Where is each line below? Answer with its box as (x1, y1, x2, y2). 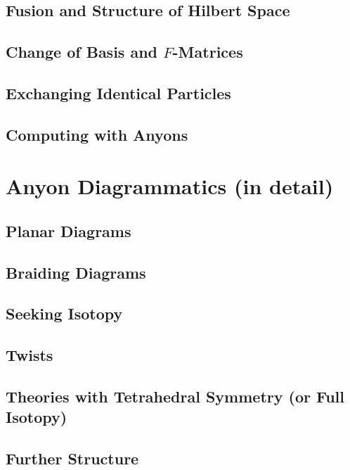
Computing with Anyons (6, 123, 188, 145)
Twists (6, 344, 53, 366)
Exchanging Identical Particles (6, 82, 231, 103)
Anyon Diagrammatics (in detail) (6, 172, 334, 201)
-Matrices (172, 41, 243, 63)
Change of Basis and (6, 41, 158, 63)
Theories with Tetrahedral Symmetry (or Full (6, 386, 344, 407)
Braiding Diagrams (6, 261, 146, 283)
